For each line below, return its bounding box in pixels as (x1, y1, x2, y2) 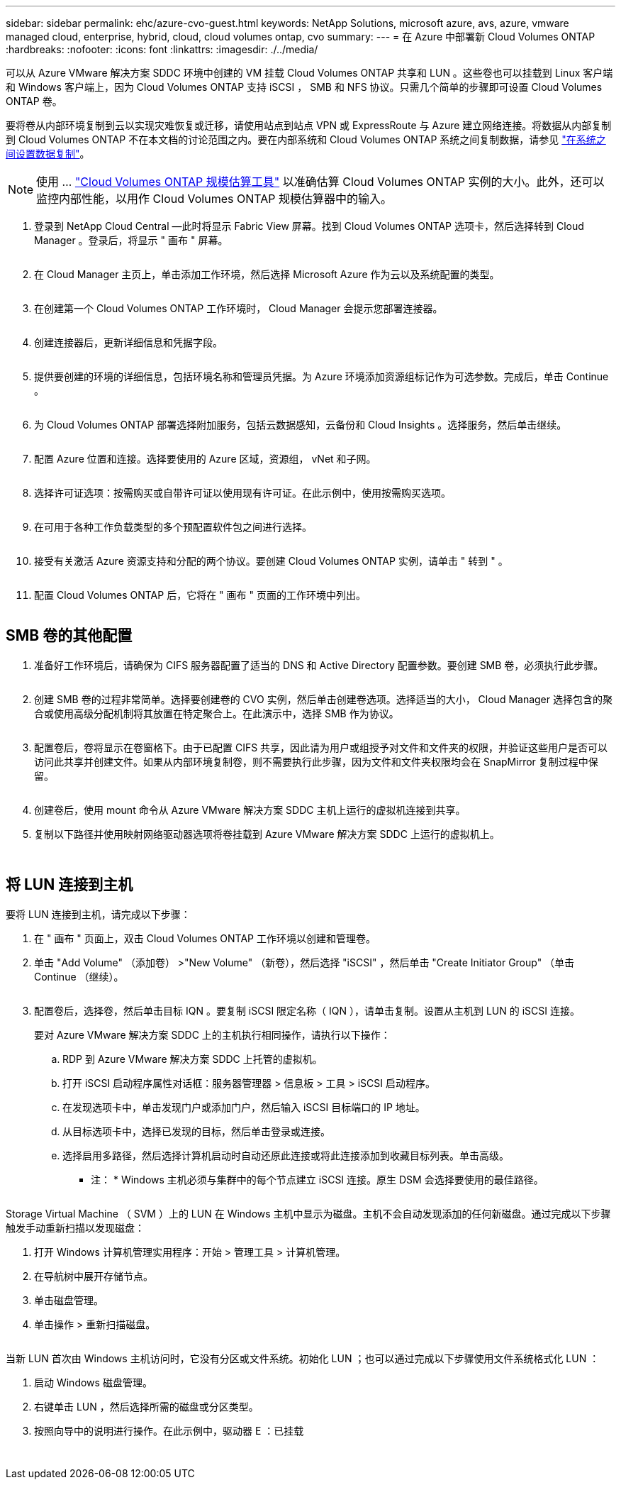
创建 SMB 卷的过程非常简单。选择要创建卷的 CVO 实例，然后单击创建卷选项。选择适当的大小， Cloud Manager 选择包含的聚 (34, 692, 612, 705)
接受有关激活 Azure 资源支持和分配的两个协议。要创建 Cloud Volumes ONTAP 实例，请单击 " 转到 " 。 (34, 555, 508, 567)
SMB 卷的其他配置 (6, 626, 133, 645)
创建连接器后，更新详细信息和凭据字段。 (34, 336, 223, 348)
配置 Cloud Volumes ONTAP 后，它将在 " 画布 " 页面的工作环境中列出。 (34, 589, 366, 601)
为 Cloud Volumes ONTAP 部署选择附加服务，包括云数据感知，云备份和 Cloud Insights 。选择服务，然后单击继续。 (34, 419, 567, 431)
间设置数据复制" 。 (6, 148, 90, 160)
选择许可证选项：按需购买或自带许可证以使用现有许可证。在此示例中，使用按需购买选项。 (34, 487, 451, 499)
